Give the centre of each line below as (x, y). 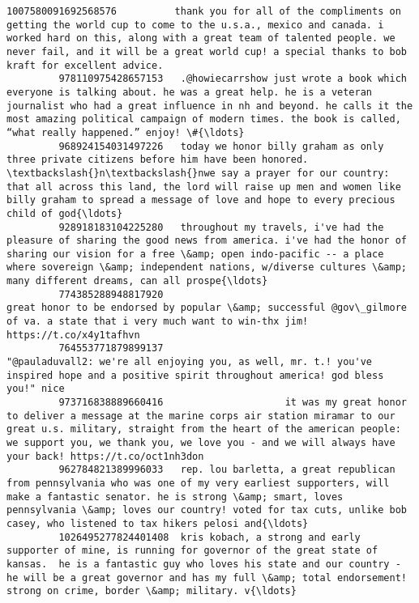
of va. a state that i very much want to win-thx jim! (158, 322)
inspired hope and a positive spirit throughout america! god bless (195, 375)
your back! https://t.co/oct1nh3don (105, 456)
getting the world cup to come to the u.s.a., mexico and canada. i (195, 25)
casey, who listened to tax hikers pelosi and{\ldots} (158, 523)
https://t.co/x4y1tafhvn (73, 335)
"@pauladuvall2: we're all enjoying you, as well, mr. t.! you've (190, 362)
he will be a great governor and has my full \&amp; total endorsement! (207, 578)
